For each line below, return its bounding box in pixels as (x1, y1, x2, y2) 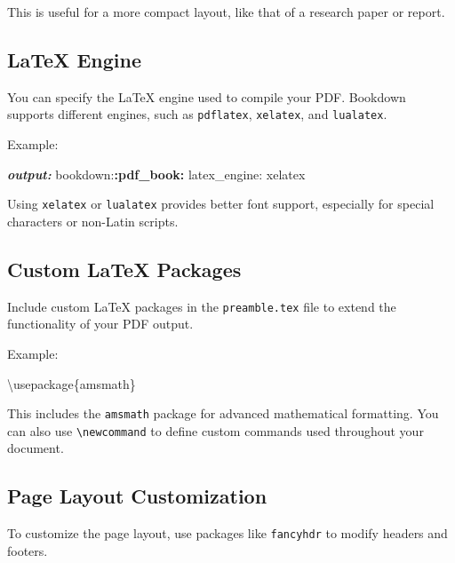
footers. (7, 541, 48, 559)
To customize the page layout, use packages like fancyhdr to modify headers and (7, 524, 448, 543)
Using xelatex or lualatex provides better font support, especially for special (7, 194, 435, 213)
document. (7, 439, 64, 457)
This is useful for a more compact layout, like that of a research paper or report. (7, 3, 445, 20)
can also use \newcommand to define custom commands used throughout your (7, 421, 424, 440)
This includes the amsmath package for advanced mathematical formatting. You (7, 404, 439, 423)
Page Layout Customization (7, 482, 267, 510)
